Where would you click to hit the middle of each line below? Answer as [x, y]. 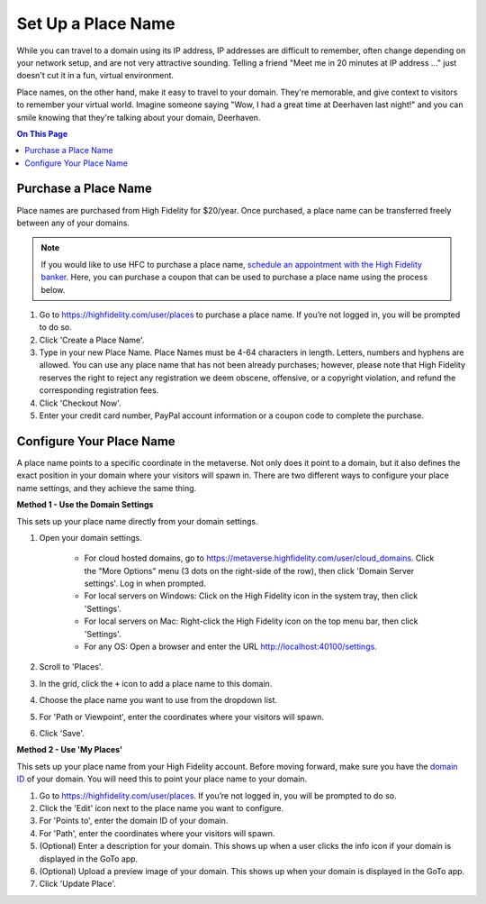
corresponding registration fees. [99, 390]
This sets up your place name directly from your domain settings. [137, 521]
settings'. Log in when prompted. [145, 584]
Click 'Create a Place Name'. [92, 340]
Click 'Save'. [62, 733]
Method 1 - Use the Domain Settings [85, 505]
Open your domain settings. [91, 537]
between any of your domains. [73, 223]
